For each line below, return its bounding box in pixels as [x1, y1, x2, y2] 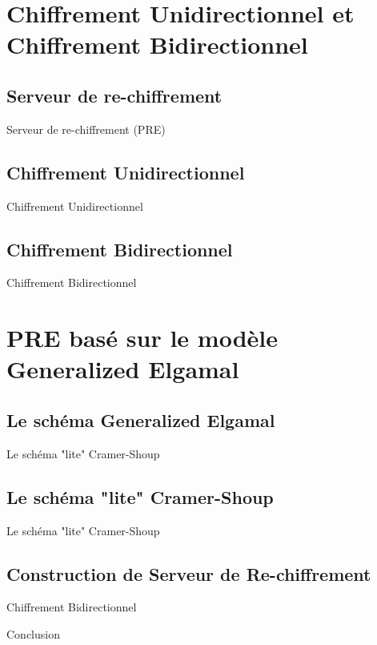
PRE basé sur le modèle [6, 321, 278, 354]
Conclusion [6, 625, 60, 642]
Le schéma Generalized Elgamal [6, 407, 275, 432]
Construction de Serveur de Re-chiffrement [6, 561, 371, 586]
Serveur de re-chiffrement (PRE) [6, 120, 166, 137]
